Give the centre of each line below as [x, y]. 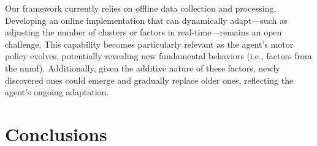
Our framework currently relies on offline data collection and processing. [141, 8]
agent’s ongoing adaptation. [57, 92]
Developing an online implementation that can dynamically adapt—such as [146, 20]
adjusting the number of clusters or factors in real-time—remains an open [143, 32]
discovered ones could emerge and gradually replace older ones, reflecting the [149, 80]
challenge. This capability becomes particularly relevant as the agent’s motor [149, 44]
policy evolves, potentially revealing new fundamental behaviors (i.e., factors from [158, 56]
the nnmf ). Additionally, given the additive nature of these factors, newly [143, 68]
